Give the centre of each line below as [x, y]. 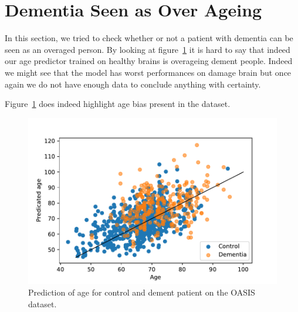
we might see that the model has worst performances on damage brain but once [148, 72]
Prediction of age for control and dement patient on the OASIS [142, 292]
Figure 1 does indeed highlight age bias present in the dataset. [118, 104]
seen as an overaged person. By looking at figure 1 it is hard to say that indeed [148, 49]
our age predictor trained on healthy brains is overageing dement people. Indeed [149, 61]
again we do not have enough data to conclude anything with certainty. [133, 84]
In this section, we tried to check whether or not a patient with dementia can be [149, 38]
